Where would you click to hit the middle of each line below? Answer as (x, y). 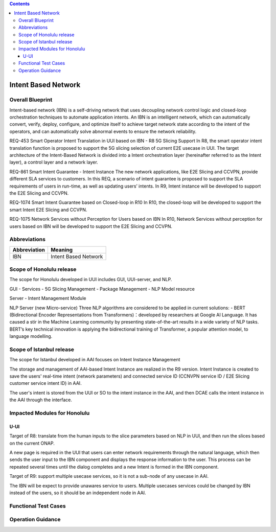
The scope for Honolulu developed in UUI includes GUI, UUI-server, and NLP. (91, 280)
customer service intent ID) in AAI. (45, 383)
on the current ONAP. (32, 443)
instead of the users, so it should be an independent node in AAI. (78, 493)
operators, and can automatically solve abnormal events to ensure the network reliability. (103, 131)
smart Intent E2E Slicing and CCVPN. (48, 210)
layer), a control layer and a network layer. (54, 162)
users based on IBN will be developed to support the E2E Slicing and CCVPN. (91, 226)
